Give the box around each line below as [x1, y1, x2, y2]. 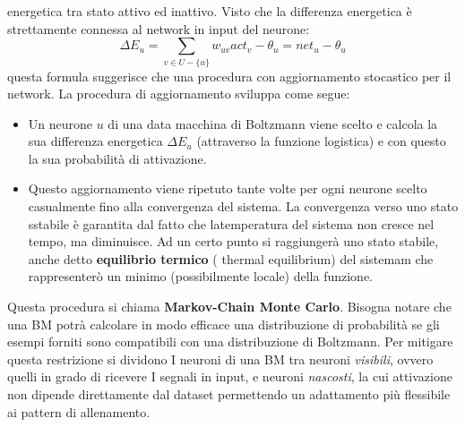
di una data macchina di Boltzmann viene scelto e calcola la [108, 114, 438, 132]
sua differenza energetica [28, 132, 163, 150]
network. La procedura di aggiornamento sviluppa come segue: [7, 84, 350, 103]
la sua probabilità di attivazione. [28, 149, 207, 167]
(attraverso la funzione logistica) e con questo [196, 132, 446, 150]
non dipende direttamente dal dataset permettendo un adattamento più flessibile [7, 385, 451, 404]
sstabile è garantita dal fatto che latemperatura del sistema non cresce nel [28, 214, 435, 233]
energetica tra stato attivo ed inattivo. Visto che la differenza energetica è [7, 2, 412, 20]
